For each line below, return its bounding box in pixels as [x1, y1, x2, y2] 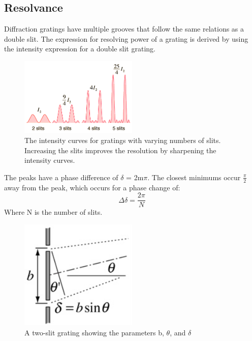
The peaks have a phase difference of [4, 172, 118, 182]
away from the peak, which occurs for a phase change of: [4, 182, 180, 192]
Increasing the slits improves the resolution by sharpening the [24, 145, 216, 155]
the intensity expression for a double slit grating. [4, 43, 155, 54]
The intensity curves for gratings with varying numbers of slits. [24, 135, 221, 146]
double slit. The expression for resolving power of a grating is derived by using [4, 33, 248, 44]
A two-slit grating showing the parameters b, [24, 327, 164, 338]
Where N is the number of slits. [4, 207, 103, 217]
